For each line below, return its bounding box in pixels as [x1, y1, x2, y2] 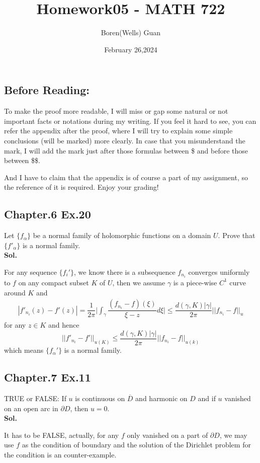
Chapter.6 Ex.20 [4, 206, 91, 222]
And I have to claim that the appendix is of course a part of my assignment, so [4, 172, 248, 182]
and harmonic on [135, 393, 188, 403]
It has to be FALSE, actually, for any [4, 429, 119, 440]
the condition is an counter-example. [4, 449, 117, 459]
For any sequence [4, 266, 57, 277]
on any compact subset [18, 277, 89, 287]
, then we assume [112, 277, 165, 287]
